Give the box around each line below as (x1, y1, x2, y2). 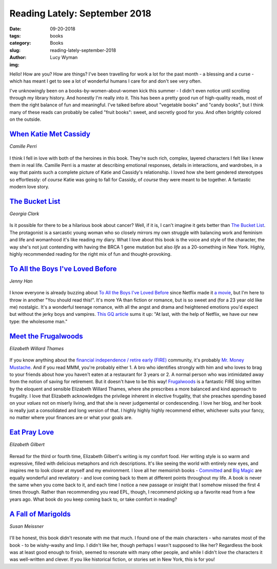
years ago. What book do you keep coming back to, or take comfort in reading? (9, 496, 177, 502)
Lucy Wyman (50, 54, 78, 61)
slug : (9, 47, 21, 53)
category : (9, 40, 31, 46)
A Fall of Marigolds (9, 509, 71, 518)
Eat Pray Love (9, 428, 54, 437)
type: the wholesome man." (9, 318, 68, 325)
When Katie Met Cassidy (9, 130, 91, 139)
